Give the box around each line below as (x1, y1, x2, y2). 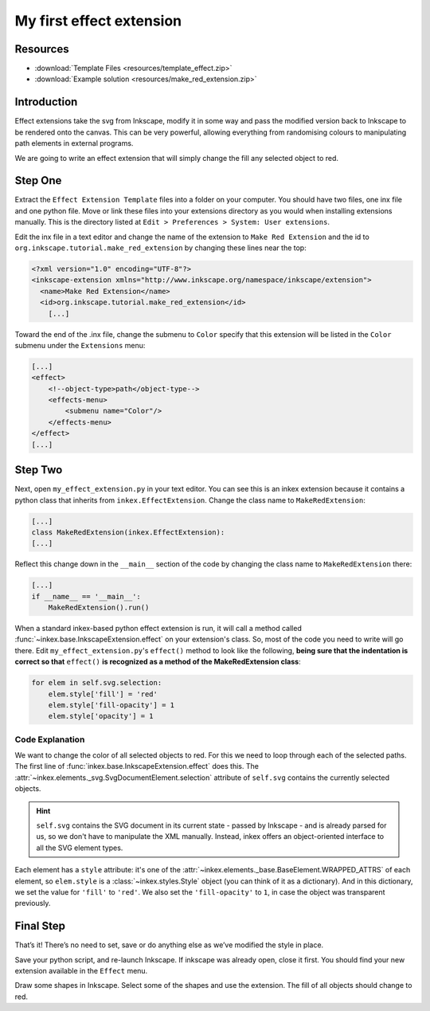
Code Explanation (14, 734, 85, 745)
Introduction (14, 96, 78, 109)
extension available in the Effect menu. (14, 966, 148, 976)
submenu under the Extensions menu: (14, 340, 146, 350)
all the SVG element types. (36, 843, 123, 852)
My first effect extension (14, 12, 182, 29)
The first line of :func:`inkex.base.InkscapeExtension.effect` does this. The (14, 762, 259, 771)
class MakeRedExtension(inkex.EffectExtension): (31, 527, 225, 537)
